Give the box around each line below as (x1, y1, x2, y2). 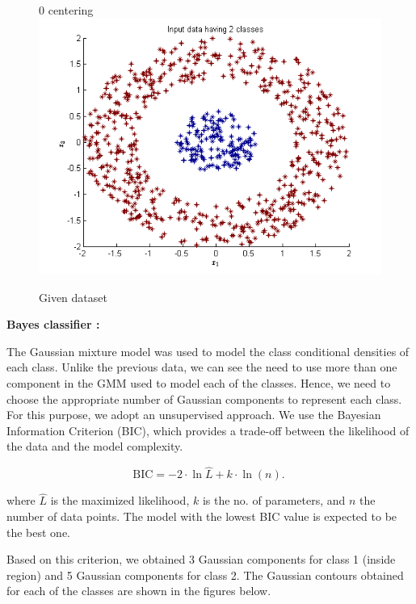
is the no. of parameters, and (202, 492, 346, 509)
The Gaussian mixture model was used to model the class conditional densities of (6, 342, 410, 359)
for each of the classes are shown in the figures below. (6, 582, 271, 599)
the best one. (6, 523, 71, 540)
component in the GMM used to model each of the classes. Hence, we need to (6, 374, 391, 391)
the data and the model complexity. (6, 438, 183, 455)
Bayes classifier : (6, 316, 100, 333)
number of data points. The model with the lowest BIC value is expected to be (6, 507, 397, 524)
